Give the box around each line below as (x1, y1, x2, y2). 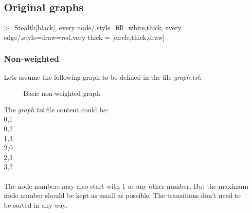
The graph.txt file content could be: (4, 104, 108, 114)
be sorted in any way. (4, 199, 68, 210)
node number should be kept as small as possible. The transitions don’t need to (4, 190, 241, 200)
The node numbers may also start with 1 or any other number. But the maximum (4, 180, 249, 191)
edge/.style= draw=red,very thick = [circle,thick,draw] (4, 32, 165, 42)
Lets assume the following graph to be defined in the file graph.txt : (4, 71, 202, 82)
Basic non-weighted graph (23, 88, 100, 98)
